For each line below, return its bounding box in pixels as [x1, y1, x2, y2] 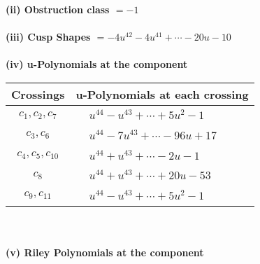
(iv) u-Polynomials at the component [6, 57, 188, 71]
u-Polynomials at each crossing [75, 85, 249, 102]
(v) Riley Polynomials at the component [6, 244, 204, 259]
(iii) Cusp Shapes [6, 29, 91, 44]
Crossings [11, 85, 65, 102]
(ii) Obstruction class [6, 2, 110, 16]
